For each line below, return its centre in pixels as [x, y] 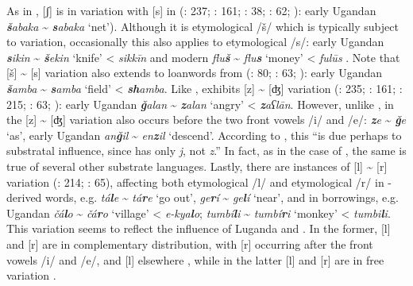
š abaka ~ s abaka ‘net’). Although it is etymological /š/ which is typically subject [203, 26]
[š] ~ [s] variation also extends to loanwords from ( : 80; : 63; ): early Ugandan [195, 73]
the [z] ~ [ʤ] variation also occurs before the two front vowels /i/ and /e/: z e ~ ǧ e [206, 120]
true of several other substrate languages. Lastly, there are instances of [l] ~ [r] [197, 166]
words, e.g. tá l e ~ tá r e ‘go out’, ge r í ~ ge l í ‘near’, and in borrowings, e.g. [222, 197]
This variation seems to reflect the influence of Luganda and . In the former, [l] [199, 228]
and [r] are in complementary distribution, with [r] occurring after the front [190, 243]
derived [24, 197]
